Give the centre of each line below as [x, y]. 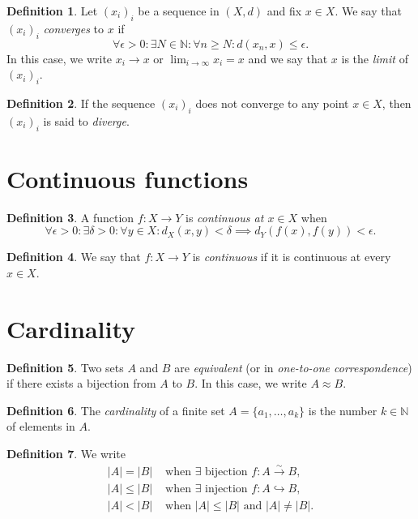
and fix [284, 11]
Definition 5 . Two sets [65, 367]
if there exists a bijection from [81, 383]
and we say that [288, 58]
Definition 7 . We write [66, 453]
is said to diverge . [86, 120]
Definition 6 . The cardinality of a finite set [116, 410]
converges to [74, 28]
